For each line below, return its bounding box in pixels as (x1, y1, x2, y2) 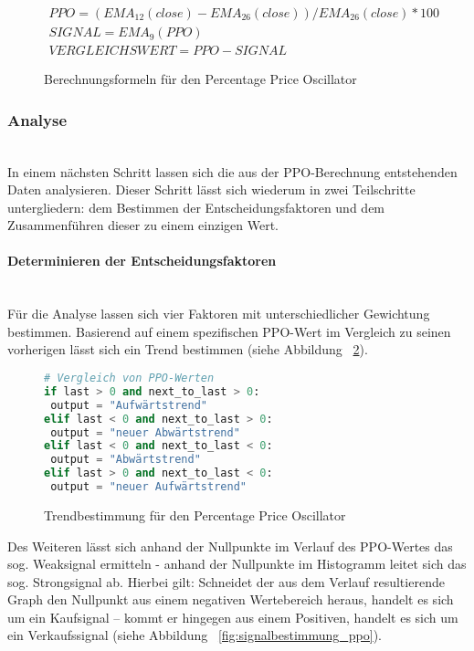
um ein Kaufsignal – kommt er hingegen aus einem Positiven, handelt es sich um (7, 607, 458, 626)
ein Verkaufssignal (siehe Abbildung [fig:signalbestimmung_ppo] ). (7, 625, 383, 645)
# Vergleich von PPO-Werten (44, 372, 215, 385)
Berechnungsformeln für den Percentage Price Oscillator (44, 69, 357, 89)
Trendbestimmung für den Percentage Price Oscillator (44, 505, 346, 524)
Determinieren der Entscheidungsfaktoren (7, 251, 277, 270)
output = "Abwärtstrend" (50, 453, 201, 467)
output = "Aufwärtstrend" (50, 398, 208, 412)
